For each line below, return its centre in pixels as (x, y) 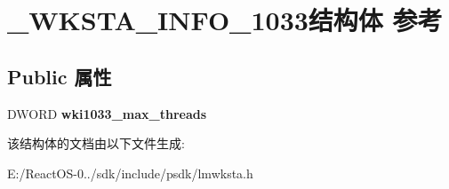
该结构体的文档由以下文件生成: (96, 143)
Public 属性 (60, 76)
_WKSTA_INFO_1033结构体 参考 (225, 20)
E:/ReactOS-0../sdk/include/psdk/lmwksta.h (130, 173)
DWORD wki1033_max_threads (107, 113)
